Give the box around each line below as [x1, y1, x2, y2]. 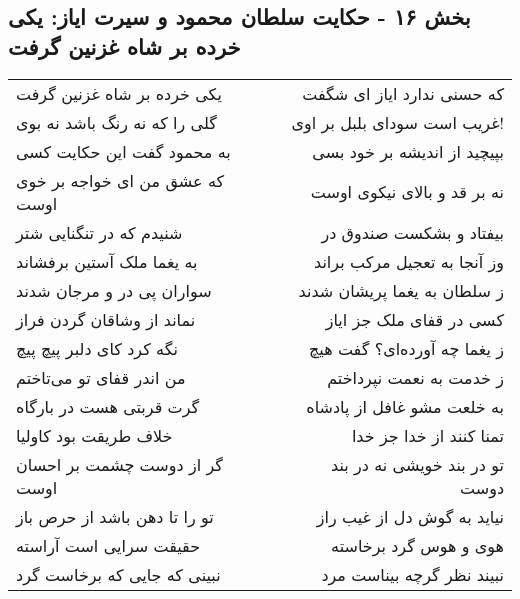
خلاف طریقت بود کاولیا [16, 423, 173, 447]
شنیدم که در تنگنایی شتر [16, 220, 183, 244]
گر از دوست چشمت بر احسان [16, 452, 223, 476]
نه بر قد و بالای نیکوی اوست [310, 180, 504, 204]
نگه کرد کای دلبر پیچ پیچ [16, 336, 178, 360]
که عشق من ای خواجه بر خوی [16, 168, 225, 192]
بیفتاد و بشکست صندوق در [321, 220, 504, 244]
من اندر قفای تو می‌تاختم [16, 365, 186, 389]
